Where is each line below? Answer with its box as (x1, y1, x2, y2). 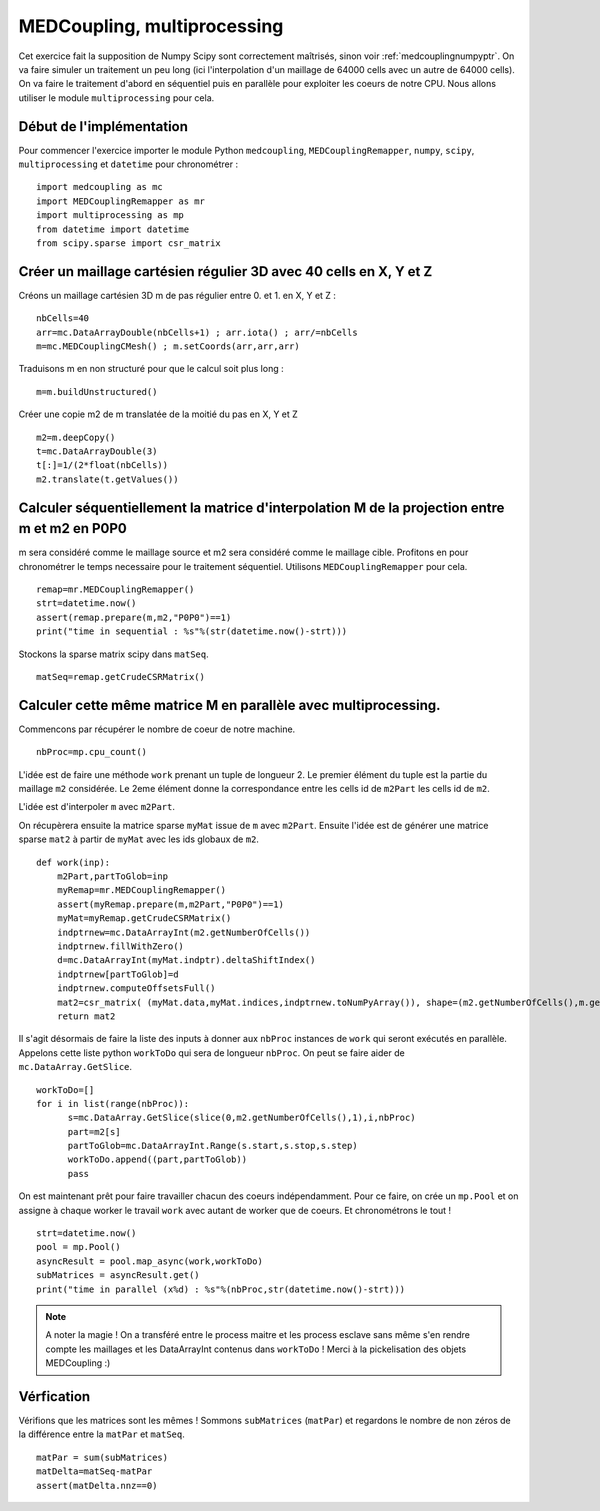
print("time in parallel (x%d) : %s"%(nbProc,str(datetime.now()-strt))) (36, 1283, 406, 1295)
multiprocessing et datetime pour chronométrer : (18, 158, 239, 170)
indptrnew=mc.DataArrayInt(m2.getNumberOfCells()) (56, 926, 311, 938)
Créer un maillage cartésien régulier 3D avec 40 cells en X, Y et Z (18, 263, 433, 280)
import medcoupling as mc (36, 181, 164, 193)
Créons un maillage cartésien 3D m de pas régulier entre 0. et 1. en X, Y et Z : (18, 289, 337, 301)
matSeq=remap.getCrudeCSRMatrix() (36, 671, 205, 683)
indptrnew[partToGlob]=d (56, 968, 179, 980)
